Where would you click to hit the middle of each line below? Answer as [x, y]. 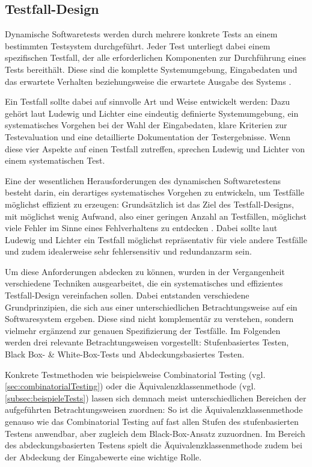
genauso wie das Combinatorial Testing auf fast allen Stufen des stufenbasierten [152, 422]
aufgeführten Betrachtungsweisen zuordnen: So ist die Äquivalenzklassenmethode [154, 410]
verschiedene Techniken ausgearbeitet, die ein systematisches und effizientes [144, 283]
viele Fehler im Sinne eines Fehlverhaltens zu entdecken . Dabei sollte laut [141, 228]
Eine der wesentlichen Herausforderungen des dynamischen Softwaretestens [143, 180]
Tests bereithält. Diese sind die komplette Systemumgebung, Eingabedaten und [151, 69]
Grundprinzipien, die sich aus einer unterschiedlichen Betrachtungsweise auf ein [151, 307]
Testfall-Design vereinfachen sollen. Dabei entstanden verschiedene [127, 295]
